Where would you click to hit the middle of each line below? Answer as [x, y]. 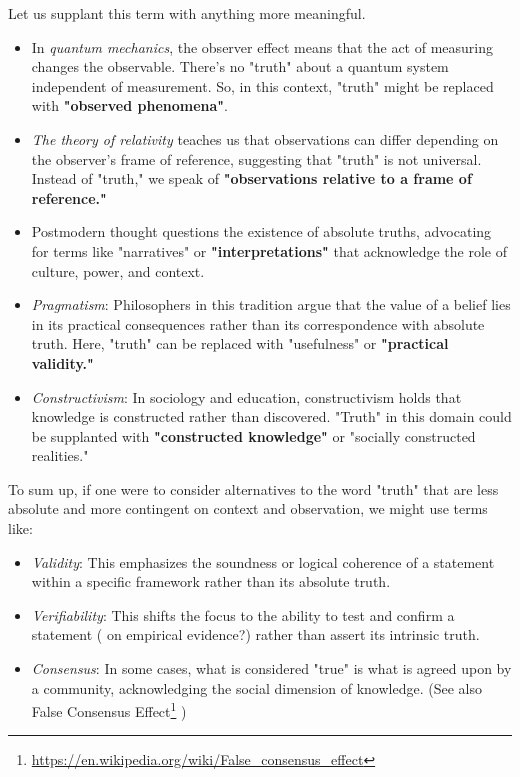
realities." [60, 455]
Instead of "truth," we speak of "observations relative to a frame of [251, 178]
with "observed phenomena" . [130, 105]
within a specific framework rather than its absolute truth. [211, 581]
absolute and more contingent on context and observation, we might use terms [248, 508]
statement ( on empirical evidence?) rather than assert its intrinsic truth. [255, 634]
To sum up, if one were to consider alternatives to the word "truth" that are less [253, 488]
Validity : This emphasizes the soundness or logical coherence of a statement [263, 561]
